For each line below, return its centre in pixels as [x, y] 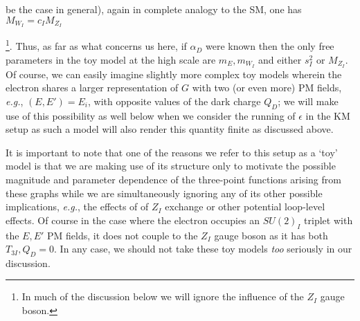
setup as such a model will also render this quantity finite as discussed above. [170, 129]
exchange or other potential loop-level [245, 207]
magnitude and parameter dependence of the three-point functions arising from [173, 179]
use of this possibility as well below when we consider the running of [151, 115]
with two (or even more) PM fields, [267, 88]
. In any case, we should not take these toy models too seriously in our [203, 249]
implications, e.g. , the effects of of [77, 207]
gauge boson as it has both [271, 235]
